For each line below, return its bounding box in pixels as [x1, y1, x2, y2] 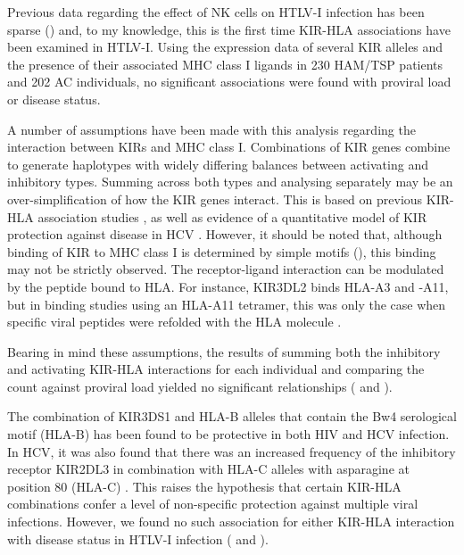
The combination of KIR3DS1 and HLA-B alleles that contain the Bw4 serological [7, 407, 457, 426]
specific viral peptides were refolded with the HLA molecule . [7, 312, 342, 331]
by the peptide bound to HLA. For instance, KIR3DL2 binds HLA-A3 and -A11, [7, 277, 449, 295]
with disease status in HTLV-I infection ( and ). [7, 529, 269, 548]
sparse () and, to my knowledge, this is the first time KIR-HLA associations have [7, 20, 451, 38]
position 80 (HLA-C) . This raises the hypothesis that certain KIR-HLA [7, 476, 402, 495]
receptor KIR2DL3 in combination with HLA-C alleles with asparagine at [7, 460, 410, 478]
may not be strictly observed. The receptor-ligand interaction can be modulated [7, 260, 444, 278]
